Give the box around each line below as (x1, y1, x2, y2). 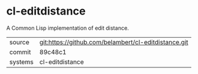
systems (9, 58, 34, 66)
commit (9, 47, 31, 56)
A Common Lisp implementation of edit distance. (6, 24, 130, 32)
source (9, 38, 29, 46)
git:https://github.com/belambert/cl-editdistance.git (39, 38, 188, 46)
